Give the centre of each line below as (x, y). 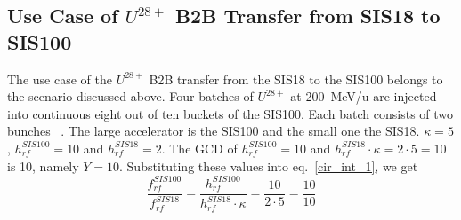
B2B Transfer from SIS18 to (307, 16)
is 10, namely (43, 166)
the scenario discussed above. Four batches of (130, 96)
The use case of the (60, 79)
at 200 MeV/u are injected (364, 96)
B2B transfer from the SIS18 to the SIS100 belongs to (296, 79)
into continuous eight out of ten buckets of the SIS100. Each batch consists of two (230, 113)
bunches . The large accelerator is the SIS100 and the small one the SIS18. (214, 131)
